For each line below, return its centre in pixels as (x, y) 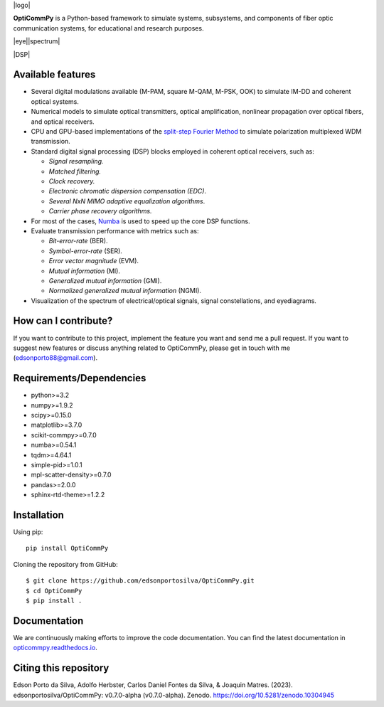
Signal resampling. (76, 161)
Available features (54, 75)
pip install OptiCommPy (67, 548)
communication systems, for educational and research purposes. (108, 28)
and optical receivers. (63, 122)
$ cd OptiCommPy (54, 591)
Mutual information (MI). (85, 271)
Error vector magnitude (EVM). (94, 261)
